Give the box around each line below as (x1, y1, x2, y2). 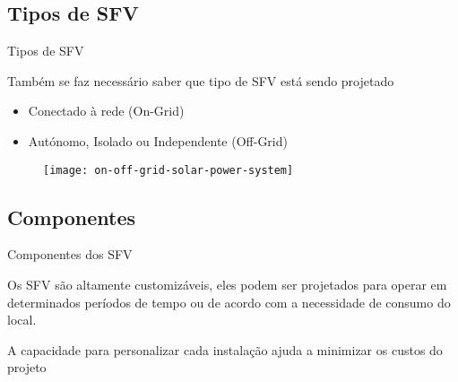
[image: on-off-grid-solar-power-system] (43, 163, 294, 177)
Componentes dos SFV (7, 245, 133, 264)
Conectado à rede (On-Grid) (28, 101, 185, 120)
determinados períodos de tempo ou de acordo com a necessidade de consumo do (7, 292, 451, 311)
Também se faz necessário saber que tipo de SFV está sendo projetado (7, 71, 394, 90)
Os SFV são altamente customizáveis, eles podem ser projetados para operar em (7, 275, 447, 294)
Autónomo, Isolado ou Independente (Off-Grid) (28, 131, 288, 150)
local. (7, 310, 37, 329)
